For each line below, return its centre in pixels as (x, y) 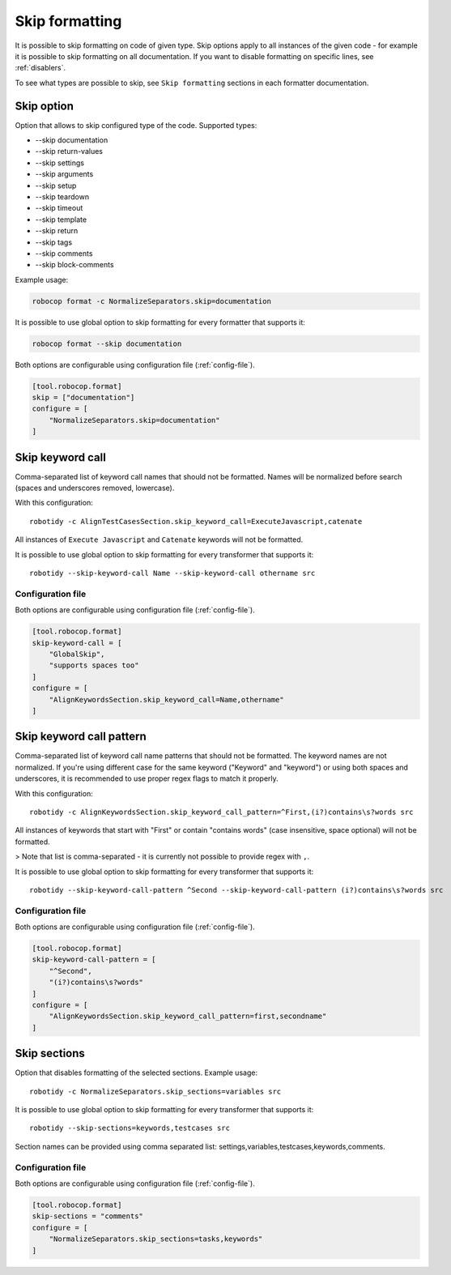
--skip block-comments (74, 265)
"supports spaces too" (94, 665)
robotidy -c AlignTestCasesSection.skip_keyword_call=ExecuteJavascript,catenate (196, 521)
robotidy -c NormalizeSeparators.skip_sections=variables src (155, 1091)
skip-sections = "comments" (87, 1216)
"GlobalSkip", (77, 654)
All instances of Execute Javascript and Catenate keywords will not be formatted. (159, 539)
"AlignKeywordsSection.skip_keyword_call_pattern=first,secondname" (188, 1016)
